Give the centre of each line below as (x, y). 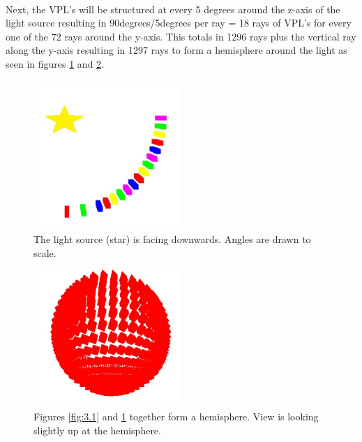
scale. (45, 252)
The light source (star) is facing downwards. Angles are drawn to (172, 239)
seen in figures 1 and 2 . (55, 63)
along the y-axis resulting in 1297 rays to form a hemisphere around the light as (176, 50)
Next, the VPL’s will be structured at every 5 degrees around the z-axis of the (173, 9)
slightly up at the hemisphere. (97, 430)
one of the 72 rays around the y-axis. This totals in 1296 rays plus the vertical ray (181, 36)
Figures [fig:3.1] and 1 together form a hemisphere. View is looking (176, 417)
